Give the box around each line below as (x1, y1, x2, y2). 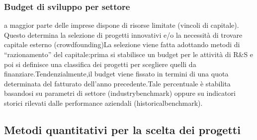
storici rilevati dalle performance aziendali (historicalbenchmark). (4, 97, 203, 108)
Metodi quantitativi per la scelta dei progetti (4, 122, 241, 137)
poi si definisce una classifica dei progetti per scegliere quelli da (4, 59, 196, 69)
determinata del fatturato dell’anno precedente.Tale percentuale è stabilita (4, 78, 231, 88)
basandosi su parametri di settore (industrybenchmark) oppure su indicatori (4, 88, 236, 98)
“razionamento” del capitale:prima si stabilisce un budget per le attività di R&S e (4, 49, 254, 59)
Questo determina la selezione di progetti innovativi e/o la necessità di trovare (4, 29, 243, 40)
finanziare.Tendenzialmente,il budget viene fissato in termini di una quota (4, 69, 229, 79)
